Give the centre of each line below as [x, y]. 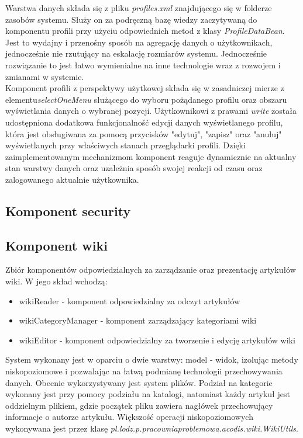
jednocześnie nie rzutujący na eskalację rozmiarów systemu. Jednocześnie [136, 53]
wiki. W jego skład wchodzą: [56, 281]
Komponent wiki [56, 245]
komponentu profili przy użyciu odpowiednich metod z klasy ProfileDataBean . [145, 31]
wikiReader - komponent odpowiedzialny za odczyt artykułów [130, 300]
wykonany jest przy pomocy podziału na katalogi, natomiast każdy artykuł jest [148, 394]
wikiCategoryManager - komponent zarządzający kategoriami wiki [138, 320]
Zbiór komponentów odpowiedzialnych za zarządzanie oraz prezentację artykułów [151, 270]
